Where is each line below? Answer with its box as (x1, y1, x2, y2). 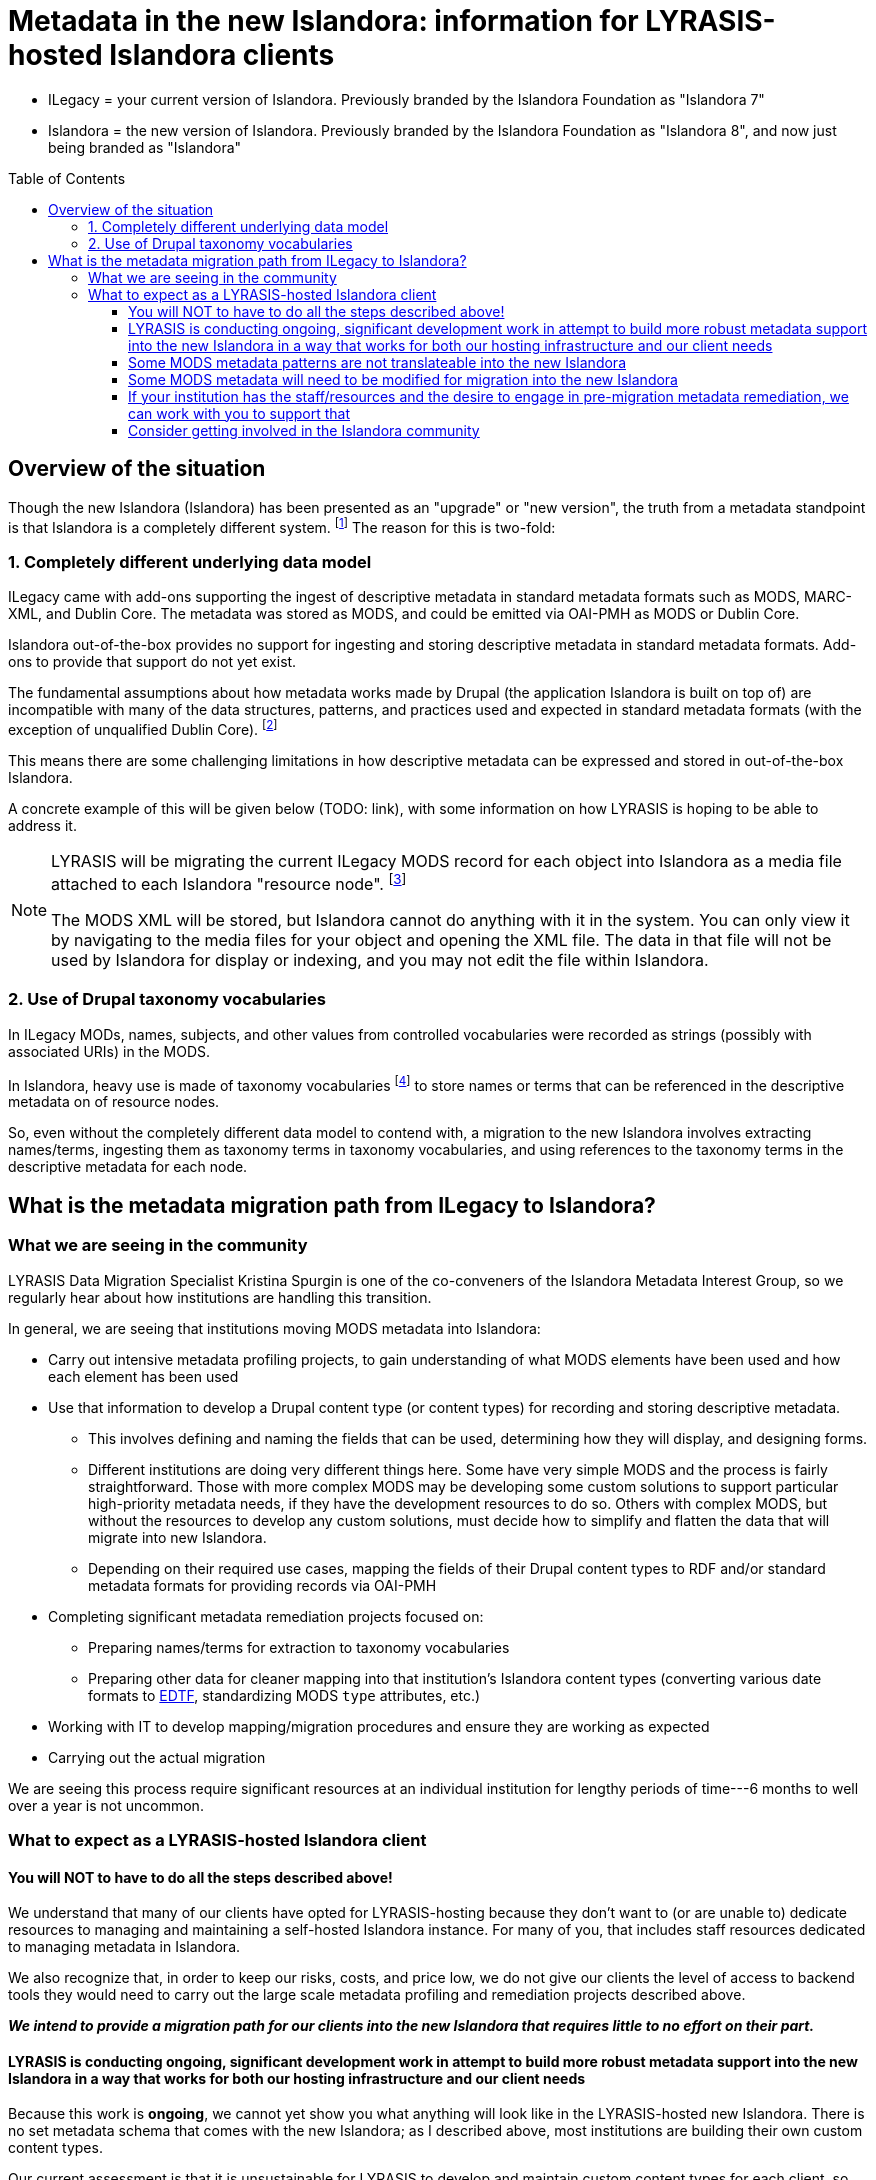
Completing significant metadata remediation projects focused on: (48, 1607, 484, 1625)
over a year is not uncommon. (8, 1796, 204, 1814)
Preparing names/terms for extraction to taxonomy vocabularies (88, 1638, 510, 1656)
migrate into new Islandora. (88, 1528, 267, 1546)
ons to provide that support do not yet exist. (8, 653, 297, 670)
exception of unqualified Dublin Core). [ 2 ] (8, 718, 278, 738)
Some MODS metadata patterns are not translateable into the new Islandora (128, 353, 626, 371)
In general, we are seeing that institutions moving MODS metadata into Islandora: (8, 1319, 541, 1337)
